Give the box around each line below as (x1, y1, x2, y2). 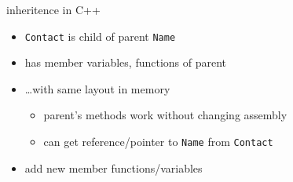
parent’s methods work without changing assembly (43, 107, 288, 123)
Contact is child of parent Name (24, 27, 176, 44)
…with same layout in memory (24, 80, 170, 96)
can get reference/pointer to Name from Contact (43, 133, 273, 150)
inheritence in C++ (6, 2, 101, 17)
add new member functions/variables (24, 159, 203, 176)
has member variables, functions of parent (24, 54, 227, 71)
